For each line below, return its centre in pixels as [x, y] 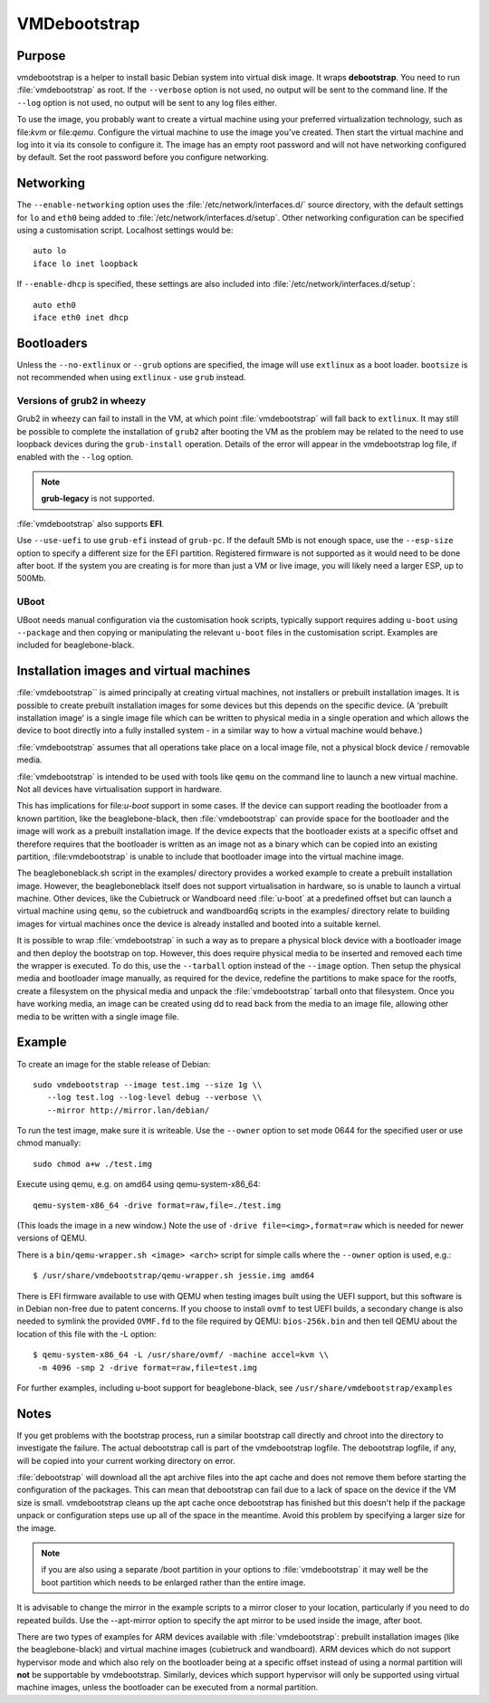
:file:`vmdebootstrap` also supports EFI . [91, 523]
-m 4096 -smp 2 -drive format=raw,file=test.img [148, 1368]
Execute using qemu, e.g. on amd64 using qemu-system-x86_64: [139, 1184]
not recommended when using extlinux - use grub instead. [131, 378]
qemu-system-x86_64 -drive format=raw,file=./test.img [157, 1205]
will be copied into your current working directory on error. [126, 1460]
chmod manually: [49, 1143]
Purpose [41, 56]
